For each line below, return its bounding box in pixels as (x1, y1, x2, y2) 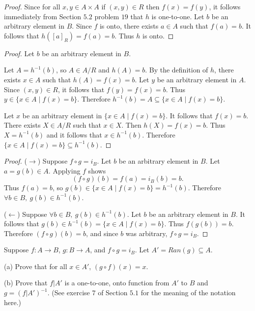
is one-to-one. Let (151, 11, 204, 21)
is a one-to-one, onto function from (64, 277, 170, 288)
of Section (98, 287, 128, 298)
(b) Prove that (4, 277, 48, 288)
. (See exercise (47, 287, 90, 298)
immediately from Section (4, 11, 82, 21)
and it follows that (46, 129, 102, 139)
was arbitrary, (125, 228, 168, 238)
